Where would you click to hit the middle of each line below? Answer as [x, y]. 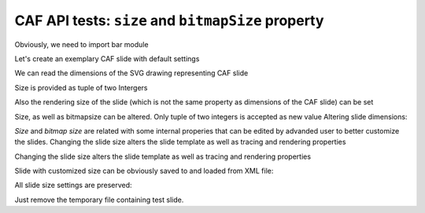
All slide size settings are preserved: [74, 185]
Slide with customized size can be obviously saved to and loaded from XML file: [144, 171]
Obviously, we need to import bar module [81, 44]
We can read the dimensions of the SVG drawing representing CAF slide [131, 73]
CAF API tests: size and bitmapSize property [169, 20]
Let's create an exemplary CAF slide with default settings [107, 58]
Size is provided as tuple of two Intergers [81, 87]
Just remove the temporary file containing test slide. [99, 200]
